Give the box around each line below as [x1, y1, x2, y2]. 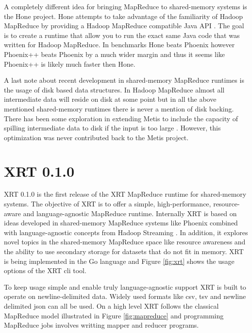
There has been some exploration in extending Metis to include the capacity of [4, 113, 238, 123]
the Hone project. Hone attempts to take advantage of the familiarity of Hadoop [4, 11, 243, 21]
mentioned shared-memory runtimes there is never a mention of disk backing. [4, 103, 234, 113]
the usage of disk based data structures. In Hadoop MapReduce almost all [4, 84, 225, 94]
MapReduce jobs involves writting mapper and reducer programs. [4, 320, 199, 330]
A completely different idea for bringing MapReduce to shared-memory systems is [4, 1, 247, 11]
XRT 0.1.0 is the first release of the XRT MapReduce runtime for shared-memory [4, 189, 247, 199]
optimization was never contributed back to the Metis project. [4, 132, 189, 142]
